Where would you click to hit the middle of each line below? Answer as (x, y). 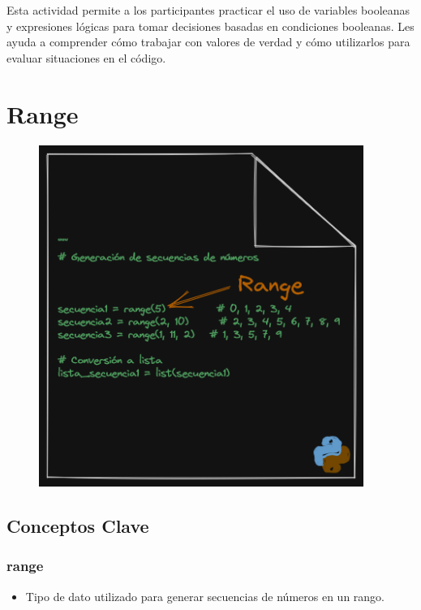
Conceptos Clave (78, 525)
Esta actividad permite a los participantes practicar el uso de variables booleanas (208, 10)
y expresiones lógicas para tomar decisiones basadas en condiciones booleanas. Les (210, 26)
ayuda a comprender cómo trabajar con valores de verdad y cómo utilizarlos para (208, 42)
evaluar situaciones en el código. (86, 57)
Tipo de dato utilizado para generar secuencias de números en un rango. (205, 596)
